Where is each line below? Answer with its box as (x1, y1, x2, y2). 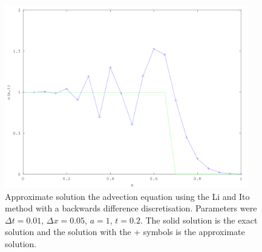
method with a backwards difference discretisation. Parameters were (5, 202, 257, 214)
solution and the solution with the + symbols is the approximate (5, 225, 245, 238)
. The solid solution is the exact (140, 213, 258, 226)
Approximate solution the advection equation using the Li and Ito (5, 190, 250, 202)
